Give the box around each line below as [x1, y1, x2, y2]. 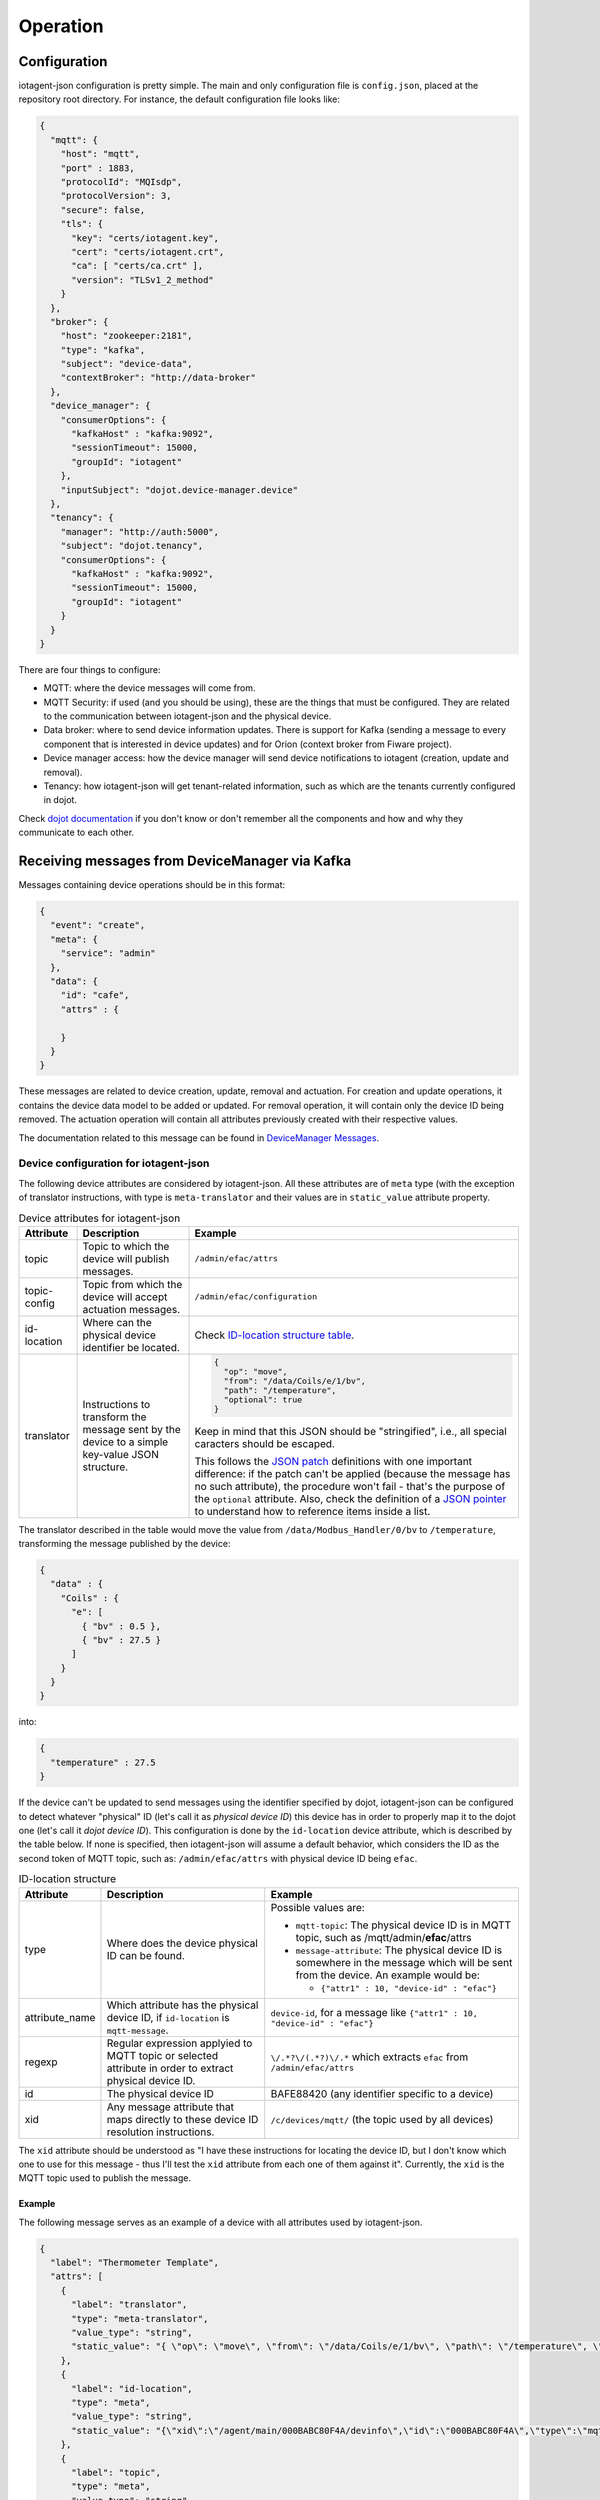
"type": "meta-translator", [71, 2313, 209, 2324]
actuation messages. [82, 1302, 181, 1316]
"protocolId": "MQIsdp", [60, 176, 183, 187]
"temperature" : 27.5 [50, 1756, 157, 1768]
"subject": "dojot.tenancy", [60, 540, 204, 552]
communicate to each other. [18, 826, 135, 839]
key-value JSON [82, 1448, 160, 1462]
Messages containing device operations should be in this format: [18, 879, 286, 891]
